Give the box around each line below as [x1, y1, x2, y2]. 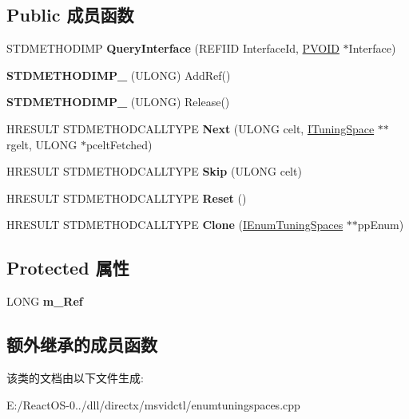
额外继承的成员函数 [6, 332, 157, 357]
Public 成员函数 [6, 2, 134, 27]
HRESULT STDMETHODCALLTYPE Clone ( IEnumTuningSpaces [6, 216, 343, 233]
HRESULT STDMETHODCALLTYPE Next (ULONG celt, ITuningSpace [6, 120, 375, 136]
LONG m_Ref [6, 293, 83, 310]
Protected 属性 [6, 255, 129, 280]
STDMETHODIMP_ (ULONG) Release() [6, 93, 230, 110]
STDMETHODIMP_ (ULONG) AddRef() [6, 66, 231, 83]
